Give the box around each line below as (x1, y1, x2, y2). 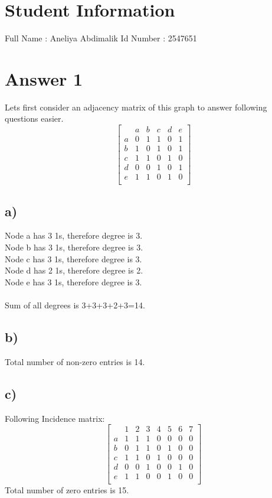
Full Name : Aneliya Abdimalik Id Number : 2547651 (5, 32, 197, 44)
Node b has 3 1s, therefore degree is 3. (5, 241, 143, 253)
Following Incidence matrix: (5, 412, 105, 424)
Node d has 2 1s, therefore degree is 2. (5, 264, 143, 276)
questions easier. (5, 112, 64, 125)
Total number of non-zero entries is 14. (5, 355, 145, 367)
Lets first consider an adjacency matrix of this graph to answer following (5, 100, 267, 113)
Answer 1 (5, 66, 83, 90)
